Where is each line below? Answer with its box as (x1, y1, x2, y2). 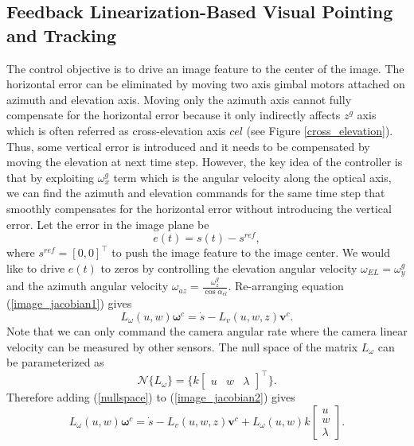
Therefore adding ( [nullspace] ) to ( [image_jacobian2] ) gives (6, 389, 295, 405)
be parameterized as (6, 354, 104, 370)
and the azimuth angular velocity (6, 277, 169, 294)
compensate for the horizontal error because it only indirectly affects (6, 107, 341, 123)
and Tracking (6, 22, 117, 47)
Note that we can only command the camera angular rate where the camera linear (6, 322, 408, 339)
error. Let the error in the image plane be (6, 215, 209, 232)
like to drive (6, 259, 65, 276)
